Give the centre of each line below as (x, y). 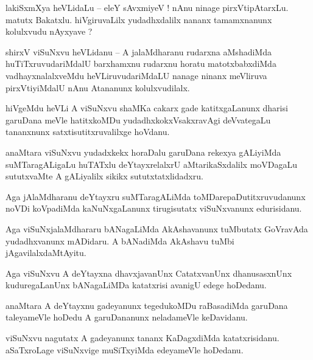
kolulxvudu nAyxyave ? (49, 31)
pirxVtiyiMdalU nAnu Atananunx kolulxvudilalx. (98, 87)
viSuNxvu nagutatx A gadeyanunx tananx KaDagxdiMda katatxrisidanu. (142, 338)
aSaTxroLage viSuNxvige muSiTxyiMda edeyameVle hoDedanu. (125, 349)
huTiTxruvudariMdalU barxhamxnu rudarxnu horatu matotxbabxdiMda (141, 64)
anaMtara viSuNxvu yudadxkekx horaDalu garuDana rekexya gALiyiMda (143, 152)
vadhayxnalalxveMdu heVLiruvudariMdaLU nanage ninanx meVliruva (136, 75)
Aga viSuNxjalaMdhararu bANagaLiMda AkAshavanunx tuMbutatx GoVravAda (157, 228)
